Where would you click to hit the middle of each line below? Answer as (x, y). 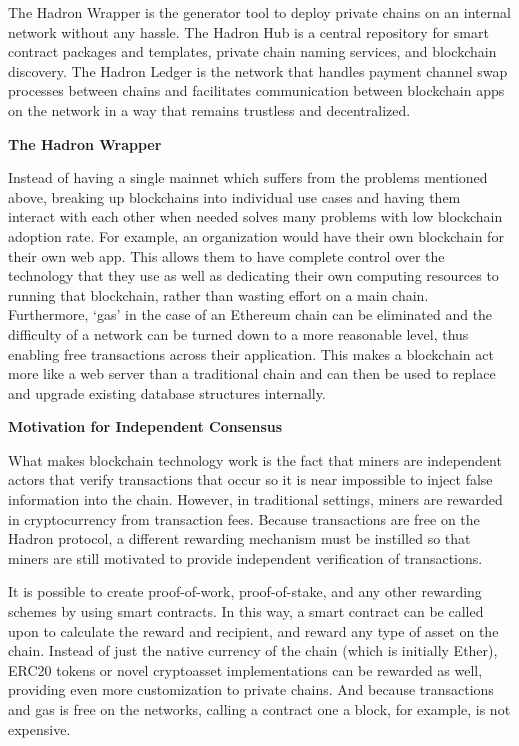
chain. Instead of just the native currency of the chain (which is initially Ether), (253, 650)
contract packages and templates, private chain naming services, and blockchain (252, 51)
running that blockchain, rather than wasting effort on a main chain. (218, 294)
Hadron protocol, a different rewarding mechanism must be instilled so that (239, 538)
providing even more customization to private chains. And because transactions (251, 689)
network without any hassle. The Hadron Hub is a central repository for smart (248, 31)
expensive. (39, 728)
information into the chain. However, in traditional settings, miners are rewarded (255, 499)
